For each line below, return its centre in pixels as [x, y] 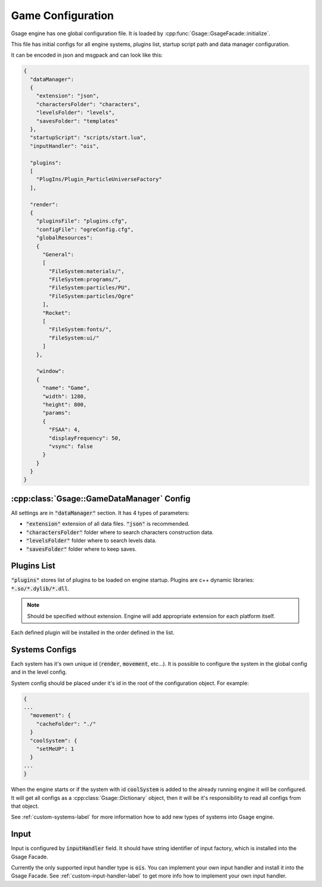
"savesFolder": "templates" [77, 121]
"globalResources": [65, 238]
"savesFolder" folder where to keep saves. [81, 549]
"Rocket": [57, 313]
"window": [50, 371]
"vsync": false [71, 446]
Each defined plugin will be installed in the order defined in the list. [93, 632]
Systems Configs [44, 649]
